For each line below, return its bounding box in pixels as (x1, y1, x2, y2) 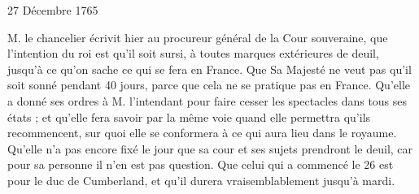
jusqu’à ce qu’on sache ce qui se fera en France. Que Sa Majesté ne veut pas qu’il (7, 60, 412, 77)
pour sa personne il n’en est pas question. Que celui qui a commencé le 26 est (7, 156, 394, 173)
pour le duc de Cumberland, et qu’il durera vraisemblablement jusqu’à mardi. (7, 171, 395, 188)
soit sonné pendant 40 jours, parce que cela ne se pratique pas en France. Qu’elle (7, 76, 410, 93)
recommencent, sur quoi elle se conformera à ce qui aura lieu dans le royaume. (7, 124, 397, 141)
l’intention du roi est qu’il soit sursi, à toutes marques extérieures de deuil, (7, 45, 379, 62)
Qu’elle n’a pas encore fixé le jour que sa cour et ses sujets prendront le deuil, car (7, 140, 413, 157)
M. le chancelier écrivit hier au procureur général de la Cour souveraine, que (7, 28, 388, 45)
